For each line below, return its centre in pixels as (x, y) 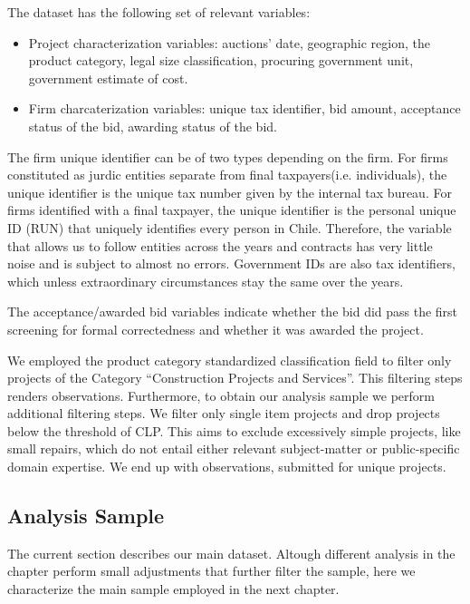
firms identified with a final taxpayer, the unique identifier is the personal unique (232, 210)
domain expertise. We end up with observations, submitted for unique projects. (227, 467)
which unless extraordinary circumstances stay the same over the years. (206, 281)
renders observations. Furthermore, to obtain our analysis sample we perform (221, 395)
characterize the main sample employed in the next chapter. (173, 589)
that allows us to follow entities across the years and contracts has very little (220, 245)
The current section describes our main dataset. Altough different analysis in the (231, 553)
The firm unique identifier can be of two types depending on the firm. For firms (228, 156)
